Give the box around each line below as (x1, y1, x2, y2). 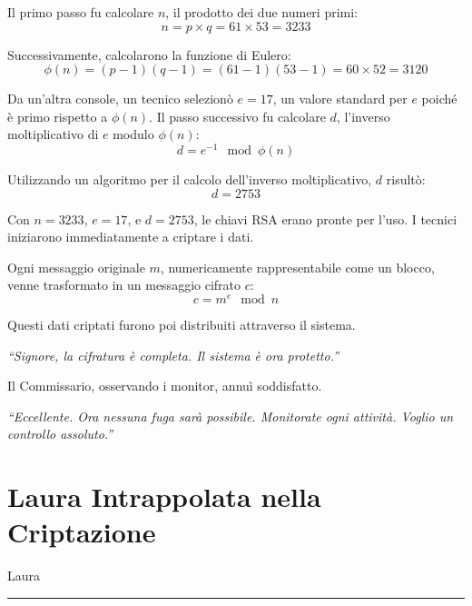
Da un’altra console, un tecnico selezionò (7, 89, 233, 108)
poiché (421, 89, 457, 108)
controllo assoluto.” (7, 424, 113, 443)
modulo (113, 124, 154, 144)
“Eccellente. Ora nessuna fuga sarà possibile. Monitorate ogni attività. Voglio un (7, 406, 454, 425)
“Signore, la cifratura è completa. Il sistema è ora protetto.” (7, 345, 339, 364)
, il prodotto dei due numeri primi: (165, 3, 359, 21)
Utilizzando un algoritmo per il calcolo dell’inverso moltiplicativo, (7, 170, 372, 189)
